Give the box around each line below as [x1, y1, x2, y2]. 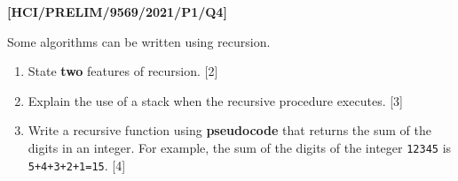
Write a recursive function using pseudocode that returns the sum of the [28, 121, 431, 140]
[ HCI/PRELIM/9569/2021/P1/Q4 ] [7, 3, 227, 20]
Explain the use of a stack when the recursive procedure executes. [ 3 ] [28, 91, 404, 109]
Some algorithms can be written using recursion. [7, 32, 271, 50]
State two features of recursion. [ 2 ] [28, 62, 218, 80]
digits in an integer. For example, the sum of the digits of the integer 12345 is [28, 138, 452, 156]
